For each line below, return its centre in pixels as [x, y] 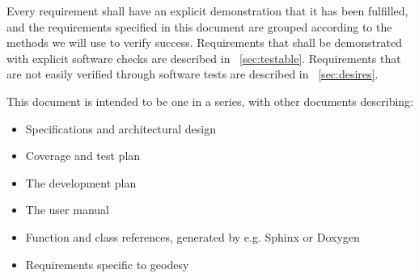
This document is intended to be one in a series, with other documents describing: [210, 101]
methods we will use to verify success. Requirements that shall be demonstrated [204, 42]
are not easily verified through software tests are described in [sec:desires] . [193, 74]
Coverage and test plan [83, 156]
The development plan [81, 182]
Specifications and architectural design [121, 128]
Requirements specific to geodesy [107, 264]
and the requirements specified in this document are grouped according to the [199, 26]
